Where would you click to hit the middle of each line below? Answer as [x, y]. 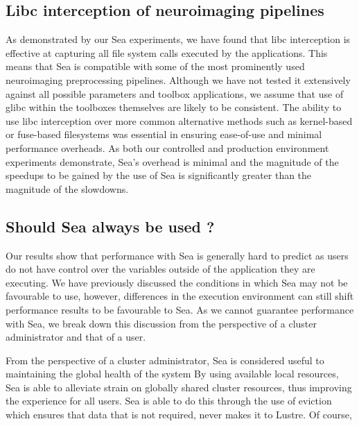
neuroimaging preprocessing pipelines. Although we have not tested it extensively [178, 79]
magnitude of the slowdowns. [67, 188]
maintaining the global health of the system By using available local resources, [172, 374]
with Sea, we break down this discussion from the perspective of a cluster [161, 323]
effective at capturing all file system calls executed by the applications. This [167, 52]
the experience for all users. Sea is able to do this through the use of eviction [169, 401]
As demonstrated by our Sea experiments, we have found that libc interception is [178, 39]
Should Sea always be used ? [110, 226]
